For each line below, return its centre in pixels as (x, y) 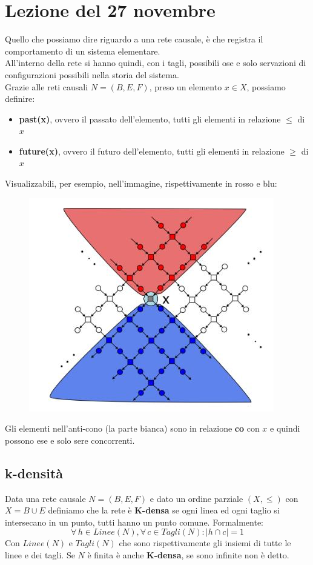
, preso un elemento (186, 86)
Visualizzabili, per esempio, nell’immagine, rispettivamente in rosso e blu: (141, 183)
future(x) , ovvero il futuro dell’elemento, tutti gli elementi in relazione (152, 151)
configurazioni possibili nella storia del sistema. (92, 74)
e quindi (285, 428)
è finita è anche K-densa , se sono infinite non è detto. (188, 555)
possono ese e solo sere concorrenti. (70, 440)
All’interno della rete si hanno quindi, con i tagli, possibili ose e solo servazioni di (156, 63)
